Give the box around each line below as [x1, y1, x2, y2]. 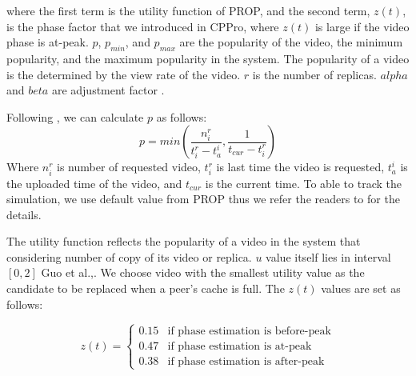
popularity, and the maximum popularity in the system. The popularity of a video [6, 50, 410, 66]
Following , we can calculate [6, 108, 144, 125]
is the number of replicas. [252, 66, 377, 82]
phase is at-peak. [6, 34, 89, 50]
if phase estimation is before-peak [167, 325, 331, 337]
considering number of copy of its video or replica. [6, 248, 252, 265]
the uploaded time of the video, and [6, 174, 182, 191]
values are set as [321, 280, 401, 297]
